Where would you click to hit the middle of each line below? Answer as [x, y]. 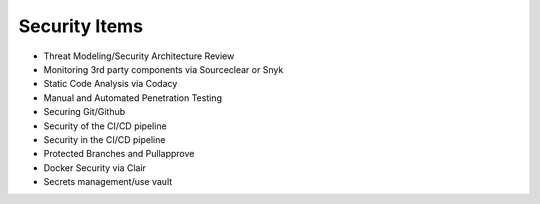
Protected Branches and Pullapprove [119, 154]
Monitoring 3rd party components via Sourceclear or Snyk [163, 69]
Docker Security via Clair [95, 167]
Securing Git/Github [84, 112]
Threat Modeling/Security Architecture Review [139, 56]
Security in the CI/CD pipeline [104, 139]
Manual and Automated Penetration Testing [132, 97]
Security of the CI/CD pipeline [105, 126]
